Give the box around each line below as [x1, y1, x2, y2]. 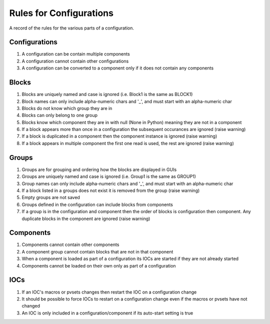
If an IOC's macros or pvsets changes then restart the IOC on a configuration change [21, 289, 197, 295]
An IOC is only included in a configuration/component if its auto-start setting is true [21, 310, 193, 316]
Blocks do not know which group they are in [21, 105, 112, 111]
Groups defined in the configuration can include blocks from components [21, 201, 173, 207]
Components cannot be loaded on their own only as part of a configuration [21, 262, 176, 268]
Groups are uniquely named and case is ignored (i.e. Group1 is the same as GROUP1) [21, 173, 196, 179]
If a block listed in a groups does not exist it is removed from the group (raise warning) [21, 187, 200, 193]
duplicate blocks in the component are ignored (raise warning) [21, 215, 150, 221]
